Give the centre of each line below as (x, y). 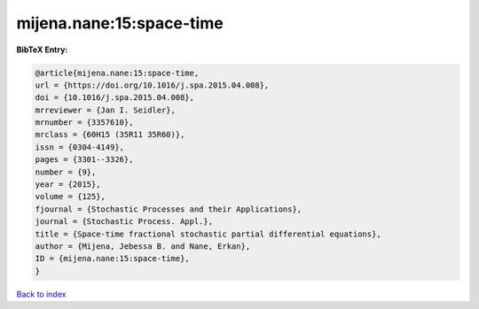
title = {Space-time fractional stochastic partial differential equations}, (208, 234)
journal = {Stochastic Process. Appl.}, (124, 222)
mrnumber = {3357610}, (84, 123)
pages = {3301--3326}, (84, 160)
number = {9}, (66, 172)
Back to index (41, 294)
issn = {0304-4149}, (79, 147)
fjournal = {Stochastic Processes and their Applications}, (169, 209)
